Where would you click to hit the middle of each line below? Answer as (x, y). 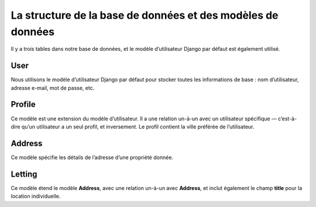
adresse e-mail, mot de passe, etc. (53, 88)
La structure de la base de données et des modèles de (145, 15)
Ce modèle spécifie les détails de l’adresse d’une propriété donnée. (92, 157)
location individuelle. (36, 196)
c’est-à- (288, 118)
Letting (24, 174)
